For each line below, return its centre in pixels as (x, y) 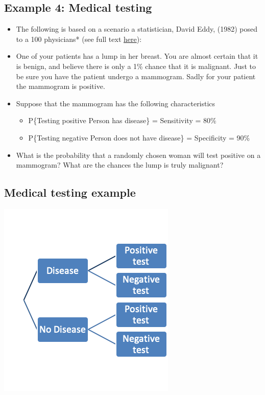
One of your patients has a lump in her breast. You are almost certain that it (137, 56)
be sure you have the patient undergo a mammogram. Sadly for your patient (136, 76)
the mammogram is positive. (61, 86)
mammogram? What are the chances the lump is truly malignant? (120, 165)
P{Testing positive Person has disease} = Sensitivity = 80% (122, 120)
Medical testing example (70, 192)
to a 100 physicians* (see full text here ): (79, 39)
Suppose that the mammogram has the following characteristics (116, 103)
